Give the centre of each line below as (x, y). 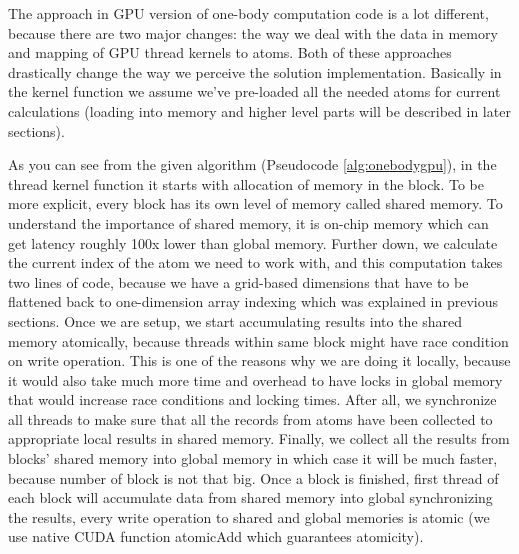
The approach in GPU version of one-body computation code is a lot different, (248, 13)
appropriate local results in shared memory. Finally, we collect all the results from (259, 438)
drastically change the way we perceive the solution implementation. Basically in (255, 71)
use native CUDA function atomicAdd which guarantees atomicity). (216, 536)
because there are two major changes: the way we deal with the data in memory (253, 32)
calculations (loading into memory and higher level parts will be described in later (259, 110)
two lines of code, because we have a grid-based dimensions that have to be (238, 281)
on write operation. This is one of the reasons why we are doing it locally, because (259, 360)
